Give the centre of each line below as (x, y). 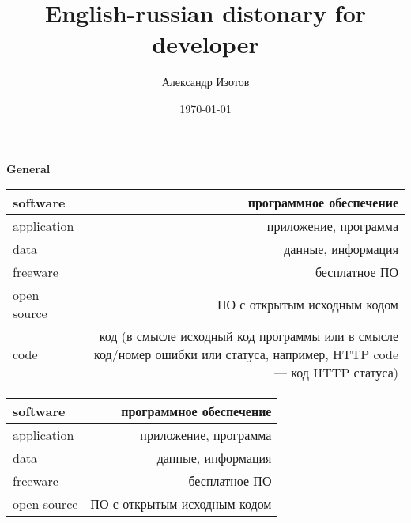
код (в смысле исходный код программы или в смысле (249, 336)
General (28, 168)
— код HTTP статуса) (336, 373)
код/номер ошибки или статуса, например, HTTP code (246, 354)
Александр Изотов (205, 82)
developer (205, 44)
